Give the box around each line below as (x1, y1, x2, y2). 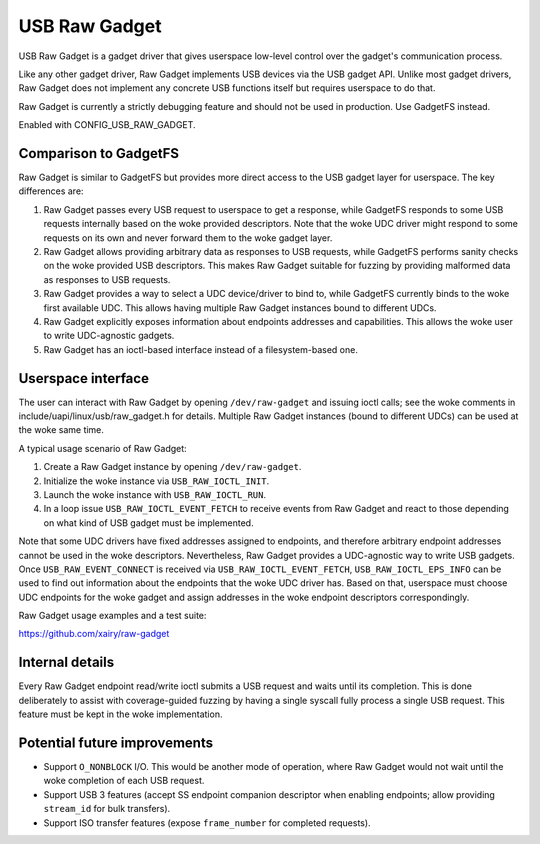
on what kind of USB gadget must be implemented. (43, 516, 254, 529)
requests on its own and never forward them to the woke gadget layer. (43, 231, 333, 244)
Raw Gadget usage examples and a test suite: (18, 610, 207, 622)
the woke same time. (18, 424, 105, 436)
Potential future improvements (18, 734, 214, 751)
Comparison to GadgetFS (18, 145, 180, 162)
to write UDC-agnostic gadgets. (43, 330, 175, 342)
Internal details (18, 654, 115, 671)
